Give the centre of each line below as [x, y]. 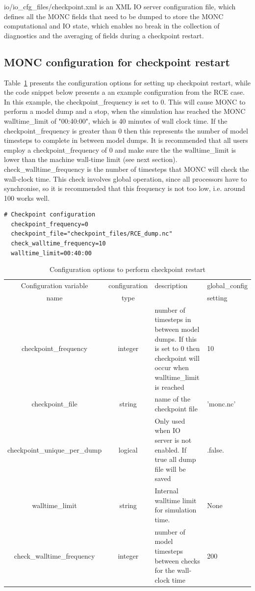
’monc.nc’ [221, 404]
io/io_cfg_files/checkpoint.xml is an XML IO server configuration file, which [120, 6]
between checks [177, 560]
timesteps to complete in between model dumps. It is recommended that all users [126, 140]
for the [165, 570]
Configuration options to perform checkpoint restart [127, 269]
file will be [170, 469]
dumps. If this [176, 338]
